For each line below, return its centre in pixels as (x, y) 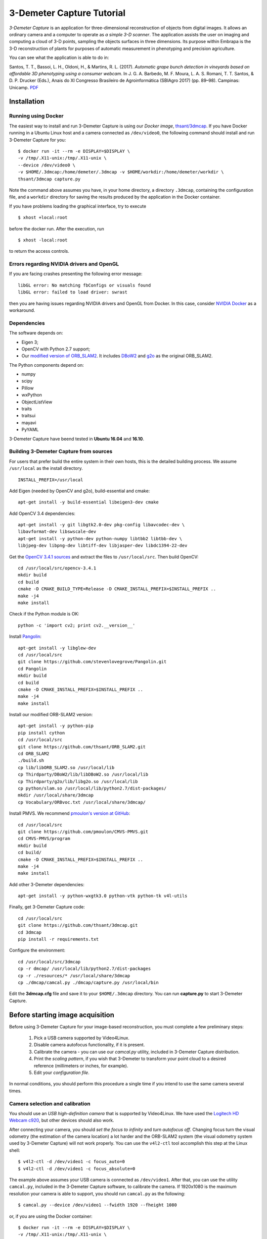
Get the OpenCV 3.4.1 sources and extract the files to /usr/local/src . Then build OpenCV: (104, 557)
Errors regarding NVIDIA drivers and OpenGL (64, 264)
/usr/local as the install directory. (46, 468)
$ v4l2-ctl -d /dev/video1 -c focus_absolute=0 (77, 1169)
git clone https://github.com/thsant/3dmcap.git (78, 925)
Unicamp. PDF (24, 87)
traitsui (28, 416)
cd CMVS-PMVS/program (44, 839)
